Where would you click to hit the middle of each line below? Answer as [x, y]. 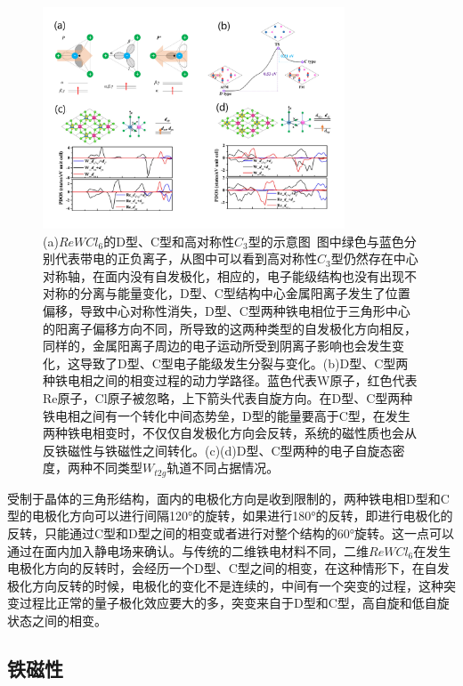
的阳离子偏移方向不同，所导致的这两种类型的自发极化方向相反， [230, 328]
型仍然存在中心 [374, 258]
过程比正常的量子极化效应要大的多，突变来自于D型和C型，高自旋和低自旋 [234, 603]
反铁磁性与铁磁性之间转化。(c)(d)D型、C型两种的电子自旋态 [218, 450]
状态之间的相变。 [57, 620]
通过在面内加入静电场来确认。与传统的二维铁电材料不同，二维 [188, 550]
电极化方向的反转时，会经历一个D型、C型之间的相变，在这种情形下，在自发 [228, 568]
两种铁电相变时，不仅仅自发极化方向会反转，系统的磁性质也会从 [230, 433]
